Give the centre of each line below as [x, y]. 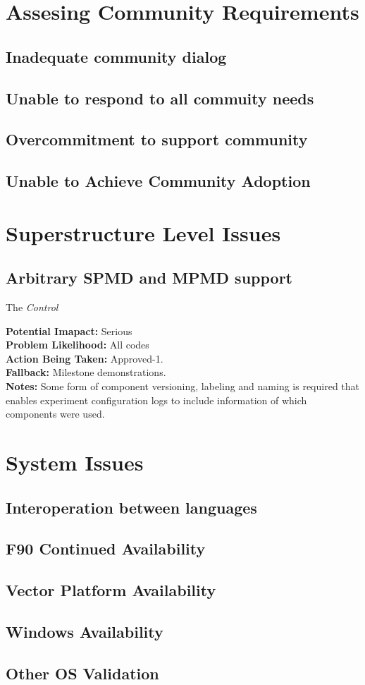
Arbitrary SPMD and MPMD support [149, 278]
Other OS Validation [82, 673]
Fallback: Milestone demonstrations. [86, 372]
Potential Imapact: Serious [69, 331]
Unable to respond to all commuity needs [160, 98]
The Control [32, 307]
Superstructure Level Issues [143, 232]
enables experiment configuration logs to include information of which [156, 400]
